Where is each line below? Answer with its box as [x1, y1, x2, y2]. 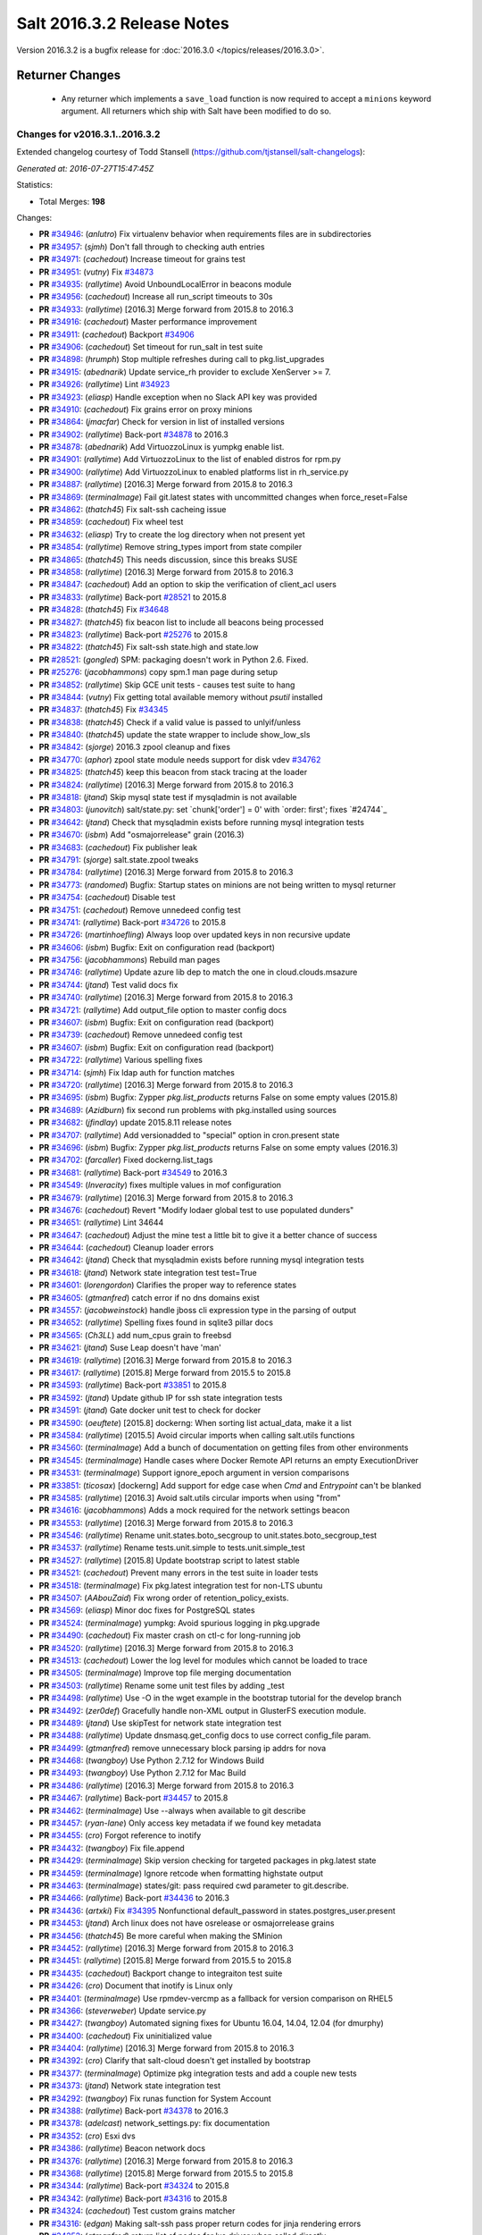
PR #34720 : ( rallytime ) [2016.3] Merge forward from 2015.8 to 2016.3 [38, 1080, 294, 1090]
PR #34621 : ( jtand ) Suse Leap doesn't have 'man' [38, 1342, 222, 1354]
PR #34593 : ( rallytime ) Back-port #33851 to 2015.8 [38, 1379, 227, 1390]
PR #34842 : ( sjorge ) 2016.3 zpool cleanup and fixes [38, 742, 231, 753]
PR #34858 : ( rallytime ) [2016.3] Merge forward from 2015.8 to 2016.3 [38, 566, 294, 577]
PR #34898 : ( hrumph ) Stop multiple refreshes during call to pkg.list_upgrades [38, 354, 325, 365]
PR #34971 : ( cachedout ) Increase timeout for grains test [38, 254, 245, 265]
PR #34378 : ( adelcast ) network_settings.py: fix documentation [38, 2118, 270, 2129]
